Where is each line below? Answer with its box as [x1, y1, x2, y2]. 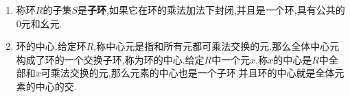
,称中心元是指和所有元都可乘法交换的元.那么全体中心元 [93, 39, 340, 53]
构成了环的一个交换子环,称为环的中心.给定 [16, 52, 205, 66]
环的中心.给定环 [16, 39, 86, 53]
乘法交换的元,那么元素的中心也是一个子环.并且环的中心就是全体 [50, 66, 335, 80]
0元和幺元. [16, 16, 62, 30]
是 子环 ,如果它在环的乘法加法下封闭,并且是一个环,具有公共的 [78, 3, 345, 16]
